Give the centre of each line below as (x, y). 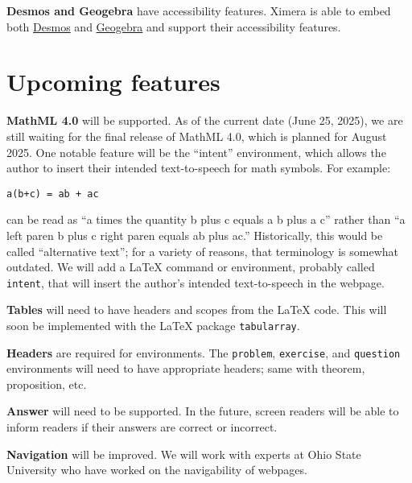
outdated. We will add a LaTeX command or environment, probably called (191, 267)
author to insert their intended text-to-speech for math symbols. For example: (199, 168)
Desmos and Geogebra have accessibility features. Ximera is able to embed (199, 10)
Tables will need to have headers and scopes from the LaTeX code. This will (197, 310)
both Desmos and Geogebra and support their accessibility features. (174, 26)
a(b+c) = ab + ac (53, 194)
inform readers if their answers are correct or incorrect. (142, 427)
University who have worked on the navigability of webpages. (157, 470)
